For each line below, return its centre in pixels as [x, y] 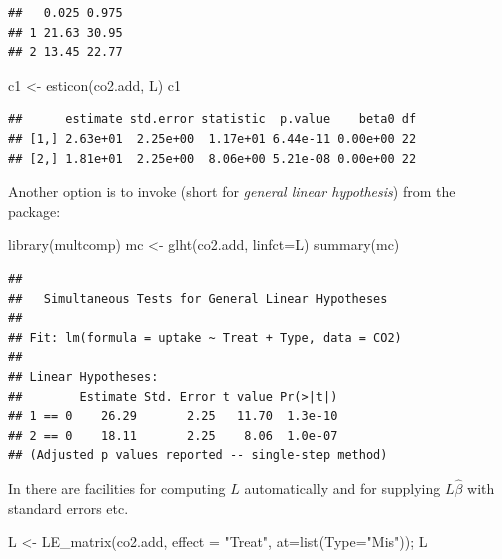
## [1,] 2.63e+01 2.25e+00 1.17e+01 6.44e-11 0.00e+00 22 [212, 138]
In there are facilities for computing [117, 488]
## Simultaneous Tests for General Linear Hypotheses [198, 298]
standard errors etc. [68, 507]
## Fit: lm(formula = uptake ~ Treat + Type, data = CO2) [205, 337]
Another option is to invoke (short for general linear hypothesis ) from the [232, 191]
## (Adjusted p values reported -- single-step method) [198, 455]
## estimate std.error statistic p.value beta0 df [212, 119]
